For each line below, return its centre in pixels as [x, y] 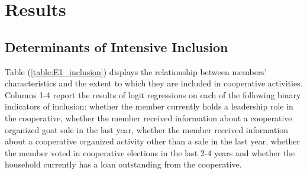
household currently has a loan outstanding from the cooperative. [123, 164]
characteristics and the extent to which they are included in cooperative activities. [154, 83]
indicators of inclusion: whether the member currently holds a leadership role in [149, 106]
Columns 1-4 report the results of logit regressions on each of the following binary [153, 94]
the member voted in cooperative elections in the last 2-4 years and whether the [150, 152]
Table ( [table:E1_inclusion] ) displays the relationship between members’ [136, 71]
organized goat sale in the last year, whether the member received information [147, 129]
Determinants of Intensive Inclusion [117, 46]
